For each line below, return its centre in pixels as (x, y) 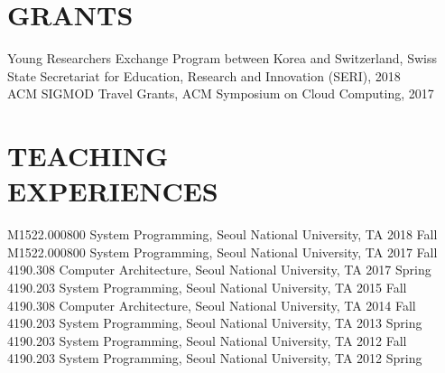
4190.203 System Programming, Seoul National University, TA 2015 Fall (207, 287)
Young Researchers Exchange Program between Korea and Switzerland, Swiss (222, 58)
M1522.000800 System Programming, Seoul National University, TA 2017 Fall (222, 252)
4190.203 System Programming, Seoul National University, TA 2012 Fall (207, 340)
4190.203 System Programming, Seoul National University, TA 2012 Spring (215, 358)
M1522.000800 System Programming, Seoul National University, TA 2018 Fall (222, 234)
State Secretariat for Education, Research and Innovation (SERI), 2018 (204, 75)
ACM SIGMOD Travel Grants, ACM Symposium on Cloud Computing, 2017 (221, 93)
